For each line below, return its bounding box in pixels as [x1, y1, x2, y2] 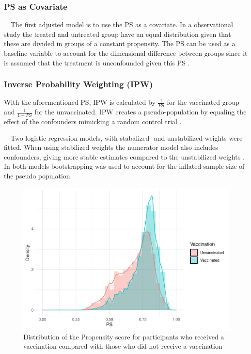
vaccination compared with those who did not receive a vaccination [23, 341, 222, 351]
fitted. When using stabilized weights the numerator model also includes [4, 142, 218, 152]
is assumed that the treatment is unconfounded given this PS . [4, 57, 190, 67]
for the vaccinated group [167, 97, 239, 107]
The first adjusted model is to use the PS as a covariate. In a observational [10, 19, 233, 30]
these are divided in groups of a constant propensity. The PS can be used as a [4, 38, 235, 48]
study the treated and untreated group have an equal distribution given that [4, 29, 231, 39]
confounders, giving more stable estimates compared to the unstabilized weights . [4, 151, 245, 161]
